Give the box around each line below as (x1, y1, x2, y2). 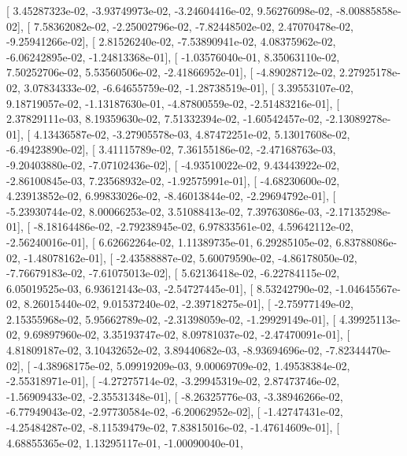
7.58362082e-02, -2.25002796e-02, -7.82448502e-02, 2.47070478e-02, (33, 17, 353, 34)
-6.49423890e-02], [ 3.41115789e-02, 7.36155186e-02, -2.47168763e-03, (6, 141, 336, 158)
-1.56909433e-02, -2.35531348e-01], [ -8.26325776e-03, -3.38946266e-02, (6, 387, 343, 404)
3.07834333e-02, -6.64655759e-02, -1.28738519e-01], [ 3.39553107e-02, (24, 79, 353, 95)
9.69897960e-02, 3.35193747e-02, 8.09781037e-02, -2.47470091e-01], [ (24, 326, 350, 343)
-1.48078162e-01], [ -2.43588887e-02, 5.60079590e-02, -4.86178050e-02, (24, 249, 357, 265)
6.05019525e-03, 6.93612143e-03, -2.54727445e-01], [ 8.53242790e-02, (6, 280, 332, 296)
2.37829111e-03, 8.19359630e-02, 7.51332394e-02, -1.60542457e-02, (6, 110, 323, 127)
